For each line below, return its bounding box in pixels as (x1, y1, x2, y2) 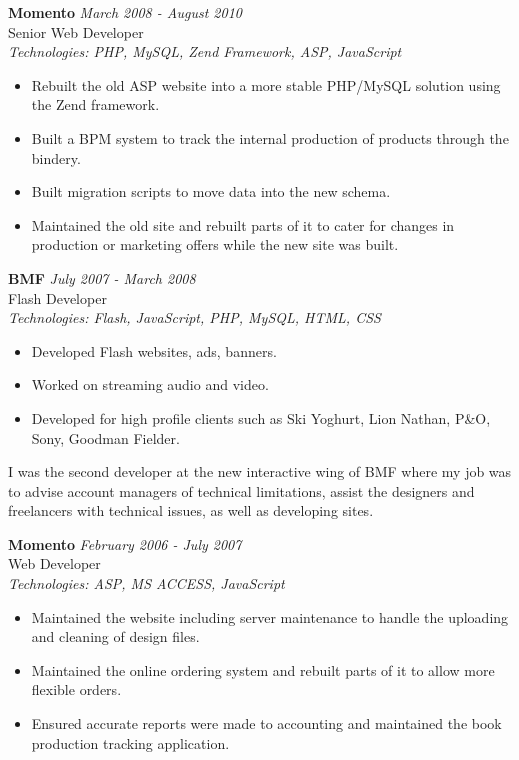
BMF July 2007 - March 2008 (8, 267, 196, 288)
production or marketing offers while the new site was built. (31, 234, 399, 255)
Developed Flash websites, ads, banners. (31, 340, 277, 361)
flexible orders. (31, 679, 122, 700)
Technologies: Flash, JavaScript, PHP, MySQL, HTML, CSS (8, 307, 381, 328)
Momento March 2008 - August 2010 (8, 2, 242, 22)
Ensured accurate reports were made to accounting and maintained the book (31, 713, 502, 734)
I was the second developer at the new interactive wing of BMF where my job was (8, 461, 512, 482)
